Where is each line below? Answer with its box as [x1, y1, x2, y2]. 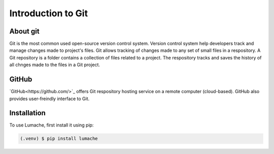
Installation [9, 109, 46, 117]
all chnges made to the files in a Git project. [9, 61, 100, 68]
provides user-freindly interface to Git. [9, 96, 90, 102]
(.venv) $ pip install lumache [20, 136, 98, 142]
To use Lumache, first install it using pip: [9, 122, 94, 128]
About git [9, 27, 40, 36]
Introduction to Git [9, 8, 88, 19]
